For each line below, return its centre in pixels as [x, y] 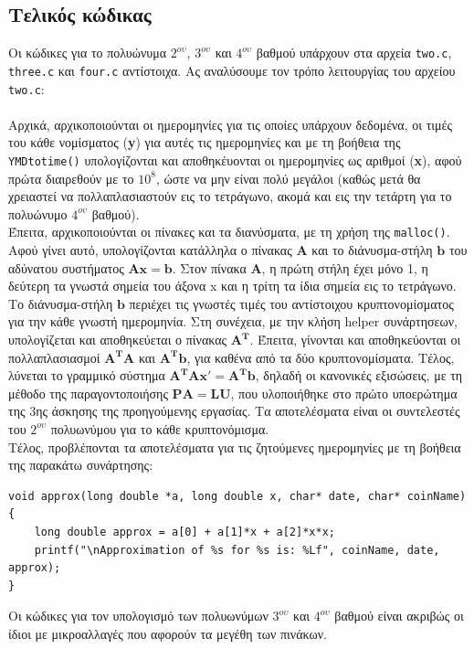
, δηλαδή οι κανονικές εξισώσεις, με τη [359, 375]
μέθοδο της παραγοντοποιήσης [88, 393]
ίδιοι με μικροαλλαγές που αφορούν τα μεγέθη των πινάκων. [168, 633]
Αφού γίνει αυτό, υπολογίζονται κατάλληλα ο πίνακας [150, 250]
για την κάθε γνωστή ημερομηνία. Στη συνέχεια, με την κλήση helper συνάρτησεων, [233, 321]
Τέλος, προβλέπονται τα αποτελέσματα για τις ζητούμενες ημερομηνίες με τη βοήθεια [235, 447]
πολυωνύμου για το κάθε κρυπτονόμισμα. [160, 428]
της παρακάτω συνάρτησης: [81, 465]
